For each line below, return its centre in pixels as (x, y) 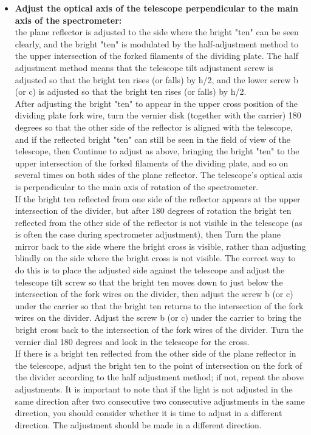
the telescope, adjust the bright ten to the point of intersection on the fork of (159, 365)
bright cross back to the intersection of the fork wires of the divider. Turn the (159, 330)
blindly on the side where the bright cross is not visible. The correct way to (155, 258)
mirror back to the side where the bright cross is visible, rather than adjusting (160, 246)
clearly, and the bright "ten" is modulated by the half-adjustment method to (157, 43)
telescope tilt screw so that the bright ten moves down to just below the (149, 282)
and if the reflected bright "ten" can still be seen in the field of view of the (153, 139)
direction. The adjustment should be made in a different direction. (138, 424)
